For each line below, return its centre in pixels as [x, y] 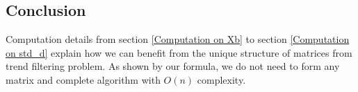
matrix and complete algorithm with [83, 79]
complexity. [221, 79]
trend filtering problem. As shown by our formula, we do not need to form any [173, 66]
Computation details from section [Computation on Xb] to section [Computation [178, 39]
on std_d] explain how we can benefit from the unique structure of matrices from [179, 52]
